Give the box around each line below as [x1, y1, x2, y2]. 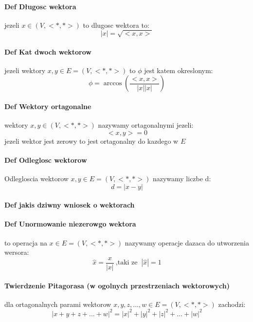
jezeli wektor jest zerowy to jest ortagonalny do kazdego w [4, 135, 179, 146]
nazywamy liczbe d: [152, 173, 211, 184]
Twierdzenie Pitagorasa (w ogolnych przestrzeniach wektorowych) [4, 280, 230, 290]
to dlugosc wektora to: [83, 19, 149, 30]
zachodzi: [218, 299, 246, 309]
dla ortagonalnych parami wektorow [4, 299, 111, 309]
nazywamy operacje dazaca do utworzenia [125, 237, 249, 247]
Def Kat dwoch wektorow [4, 46, 91, 57]
